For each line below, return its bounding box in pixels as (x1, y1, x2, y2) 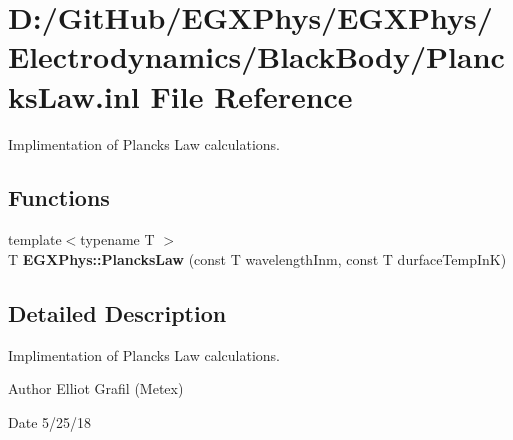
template (8, 229, 62, 250)
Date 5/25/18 (8, 411, 92, 432)
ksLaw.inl (8, 75, 140, 116)
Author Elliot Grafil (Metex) (8, 378, 184, 399)
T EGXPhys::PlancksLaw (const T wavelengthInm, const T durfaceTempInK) (8, 248, 507, 269)
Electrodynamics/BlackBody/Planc (8, 36, 505, 77)
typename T (80, 229, 155, 250)
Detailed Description (8, 297, 227, 328)
